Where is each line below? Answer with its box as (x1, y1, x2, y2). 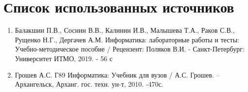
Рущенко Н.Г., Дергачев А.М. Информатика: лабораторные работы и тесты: (15, 34, 239, 44)
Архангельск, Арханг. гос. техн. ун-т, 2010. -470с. (15, 79, 163, 89)
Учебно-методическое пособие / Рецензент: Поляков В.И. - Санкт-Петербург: (15, 44, 245, 54)
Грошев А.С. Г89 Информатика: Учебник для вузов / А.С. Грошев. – (15, 69, 220, 79)
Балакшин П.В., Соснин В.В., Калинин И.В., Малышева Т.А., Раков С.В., (15, 25, 235, 35)
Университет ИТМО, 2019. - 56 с (15, 53, 113, 63)
